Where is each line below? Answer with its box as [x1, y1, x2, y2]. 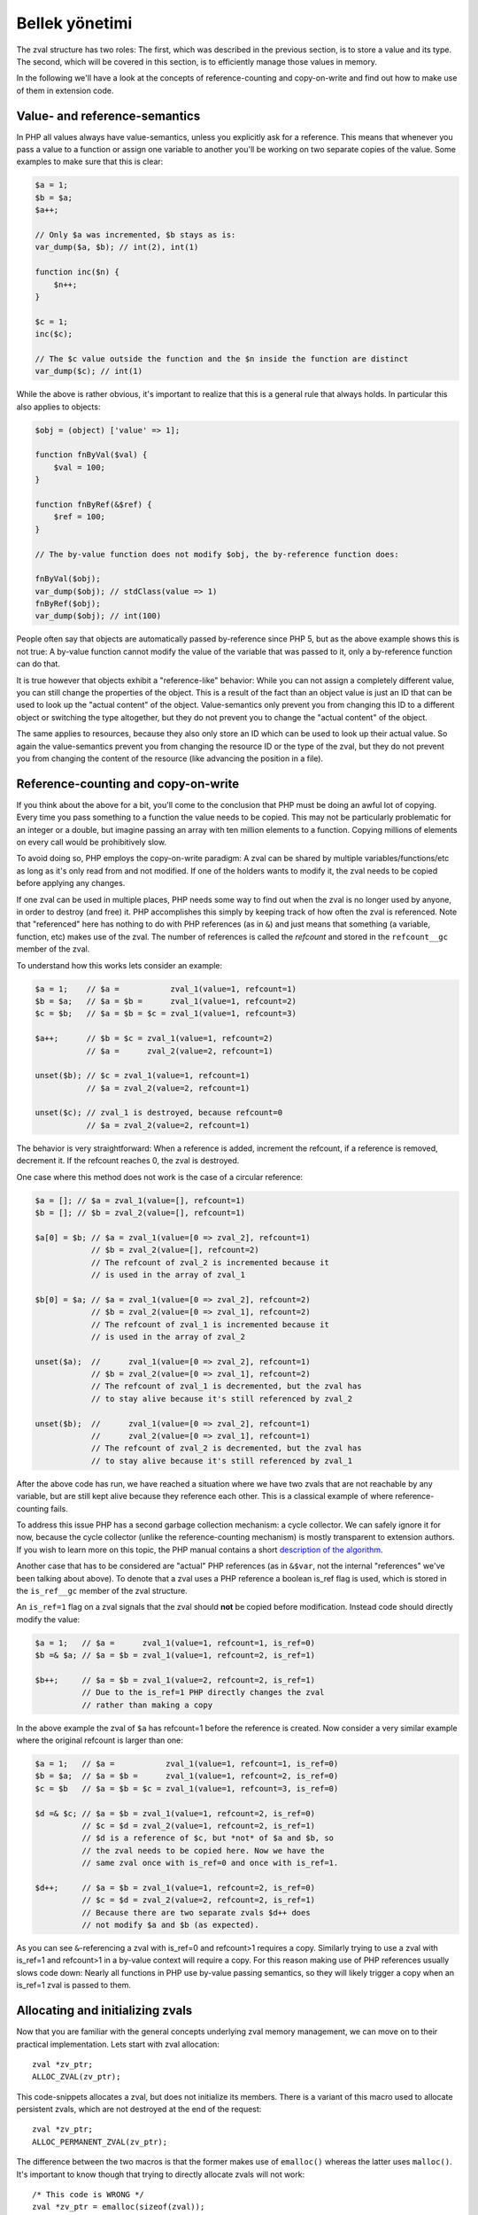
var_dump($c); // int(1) [35, 366, 143, 377]
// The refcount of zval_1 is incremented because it [90, 1319, 329, 1329]
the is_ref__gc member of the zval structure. [16, 1585, 188, 1596]
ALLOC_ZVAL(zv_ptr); [32, 2071, 121, 2082]
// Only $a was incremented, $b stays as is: [35, 229, 236, 239]
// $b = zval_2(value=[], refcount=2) [90, 1245, 260, 1255]
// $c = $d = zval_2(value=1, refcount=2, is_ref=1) [81, 1821, 316, 1830]
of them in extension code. [16, 85, 114, 96]
